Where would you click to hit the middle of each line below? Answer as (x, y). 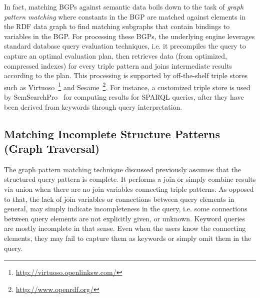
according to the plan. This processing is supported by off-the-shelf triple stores (126, 75)
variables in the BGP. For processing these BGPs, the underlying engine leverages (129, 36)
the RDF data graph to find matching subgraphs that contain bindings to (117, 26)
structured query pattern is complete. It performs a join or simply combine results (130, 179)
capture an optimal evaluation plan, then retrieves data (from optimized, (115, 55)
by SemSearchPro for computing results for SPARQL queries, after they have (124, 97)
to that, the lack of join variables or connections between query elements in (119, 199)
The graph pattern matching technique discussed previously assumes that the (122, 169)
